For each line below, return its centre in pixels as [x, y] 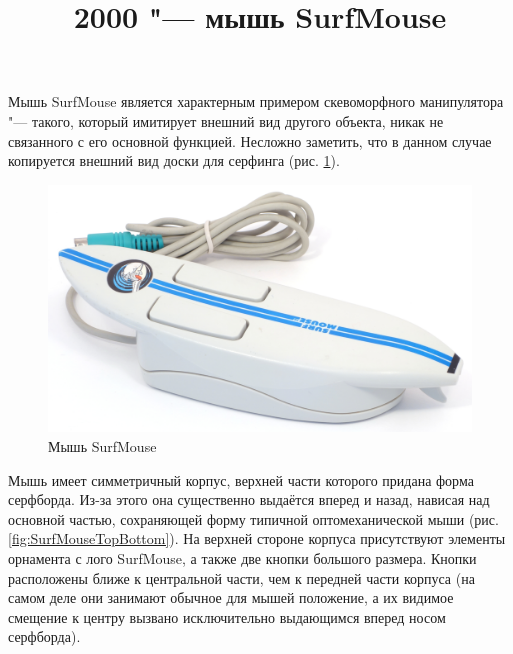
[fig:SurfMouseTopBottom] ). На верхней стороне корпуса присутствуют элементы [257, 538]
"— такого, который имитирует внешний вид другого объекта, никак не [226, 120]
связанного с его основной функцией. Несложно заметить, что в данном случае [250, 140]
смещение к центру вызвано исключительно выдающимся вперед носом [227, 616]
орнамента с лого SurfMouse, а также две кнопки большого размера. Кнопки [242, 557]
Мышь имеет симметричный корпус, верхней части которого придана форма [241, 479]
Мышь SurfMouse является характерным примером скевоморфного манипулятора [256, 101]
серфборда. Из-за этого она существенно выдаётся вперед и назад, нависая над [249, 499]
